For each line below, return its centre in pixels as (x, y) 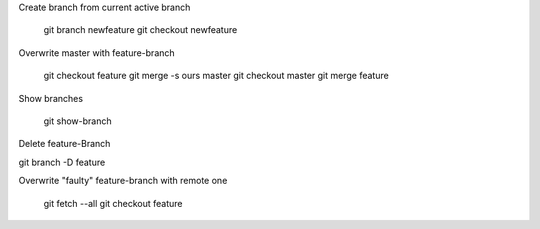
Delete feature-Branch (64, 144)
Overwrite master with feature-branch (96, 52)
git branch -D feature (62, 162)
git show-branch (77, 121)
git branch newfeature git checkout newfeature (140, 30)
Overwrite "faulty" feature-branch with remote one (123, 181)
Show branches (51, 98)
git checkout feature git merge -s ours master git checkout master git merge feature (216, 76)
